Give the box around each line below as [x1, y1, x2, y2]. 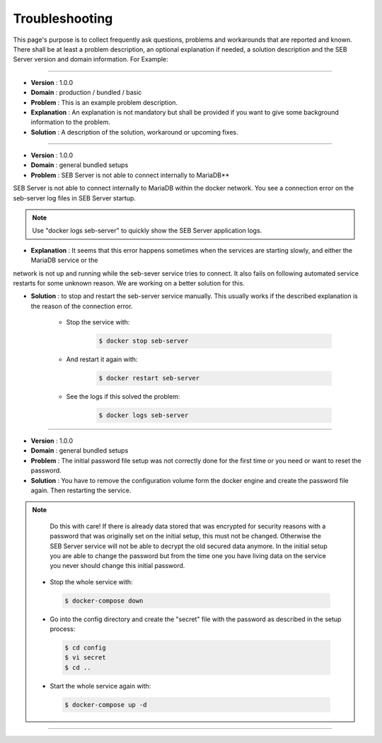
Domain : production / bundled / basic [30, 89, 142, 97]
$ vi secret [64, 654, 106, 662]
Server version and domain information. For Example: [13, 55, 169, 64]
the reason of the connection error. [30, 302, 133, 310]
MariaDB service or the [30, 256, 98, 265]
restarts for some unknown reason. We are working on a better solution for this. [13, 278, 245, 287]
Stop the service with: [66, 318, 130, 327]
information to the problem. [30, 118, 111, 127]
